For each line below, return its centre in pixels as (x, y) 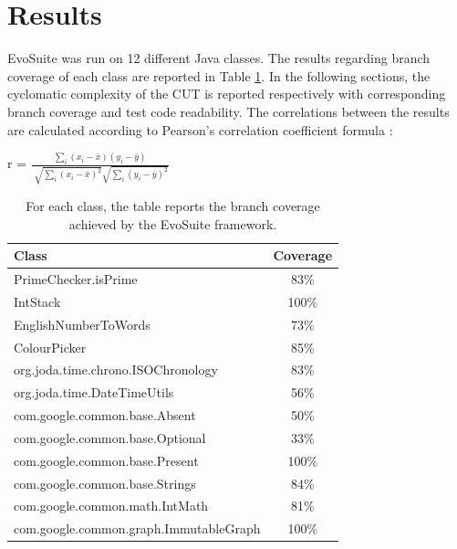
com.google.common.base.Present (106, 460)
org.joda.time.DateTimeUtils (94, 392)
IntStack (37, 301)
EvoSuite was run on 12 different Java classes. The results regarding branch (219, 58)
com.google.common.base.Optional (110, 437)
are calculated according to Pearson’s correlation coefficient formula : (200, 129)
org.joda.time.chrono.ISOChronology (116, 370)
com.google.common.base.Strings (105, 483)
